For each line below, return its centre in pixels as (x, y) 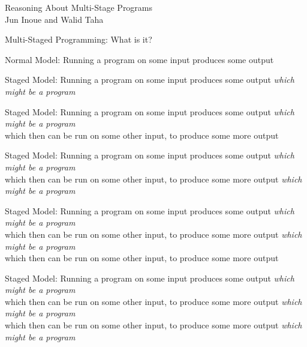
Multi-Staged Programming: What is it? (79, 39)
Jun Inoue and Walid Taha (54, 19)
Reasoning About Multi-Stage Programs (79, 7)
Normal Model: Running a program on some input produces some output (139, 59)
